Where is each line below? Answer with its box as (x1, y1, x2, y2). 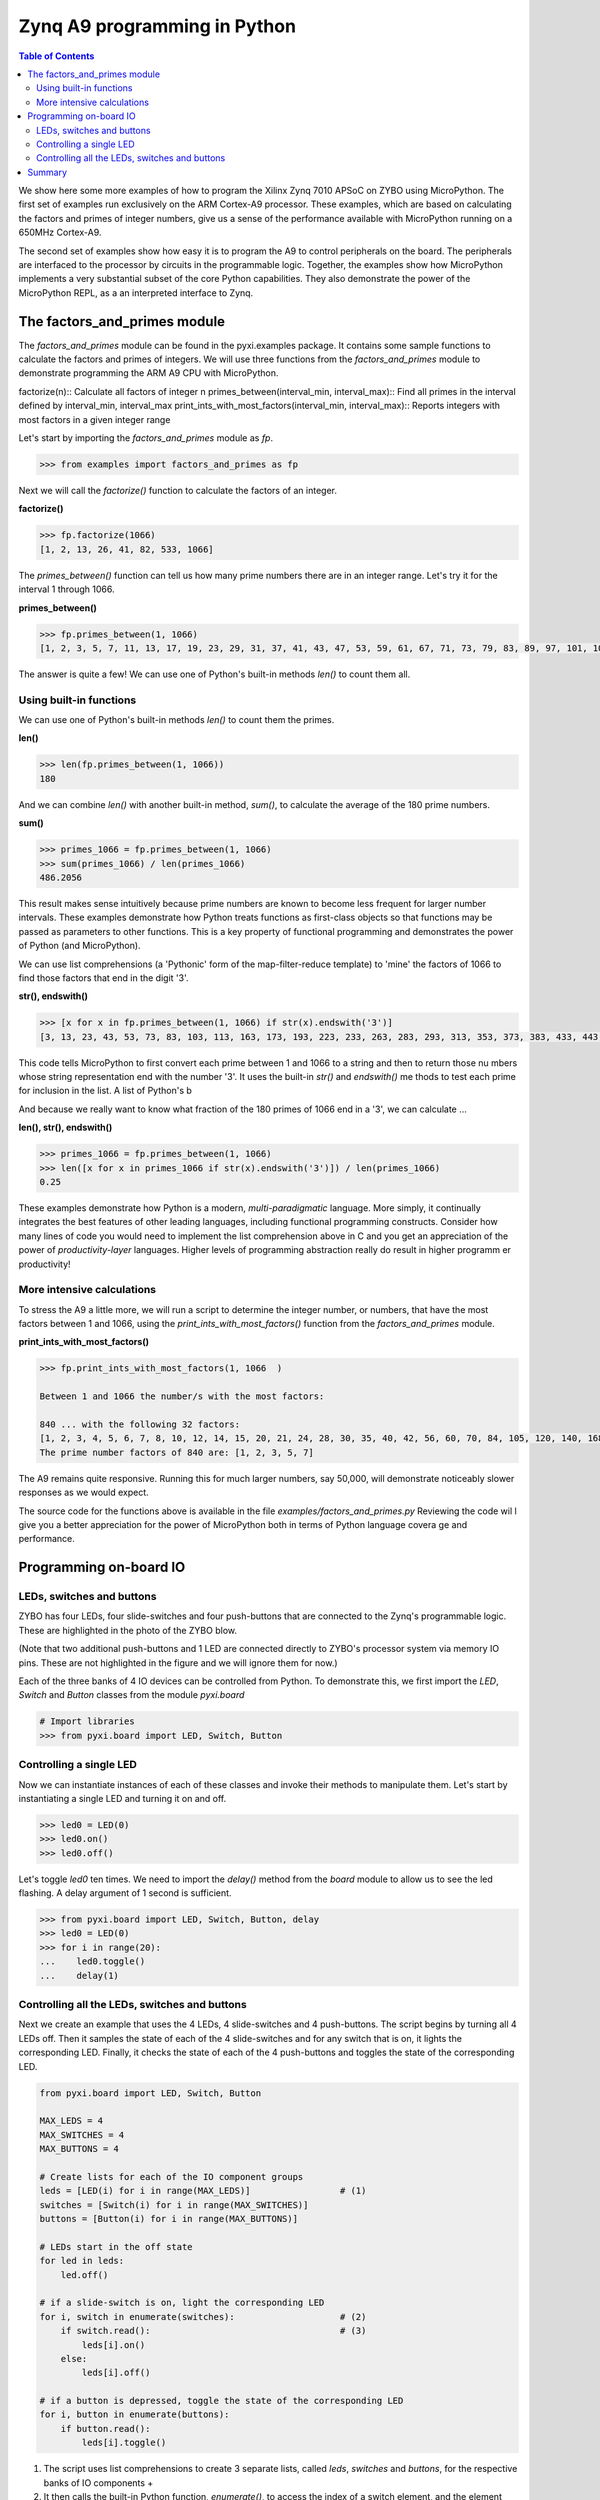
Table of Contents (18, 50, 95, 62)
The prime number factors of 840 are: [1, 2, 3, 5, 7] (39, 1446, 314, 1458)
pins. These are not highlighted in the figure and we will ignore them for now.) (18, 1656, 339, 1669)
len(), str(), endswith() (18, 1121, 113, 1134)
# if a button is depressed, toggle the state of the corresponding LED (39, 2395, 404, 2407)
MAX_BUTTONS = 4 (39, 2143, 120, 2155)
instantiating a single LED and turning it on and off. (18, 1792, 227, 1804)
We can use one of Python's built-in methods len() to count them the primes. (18, 714, 335, 726)
